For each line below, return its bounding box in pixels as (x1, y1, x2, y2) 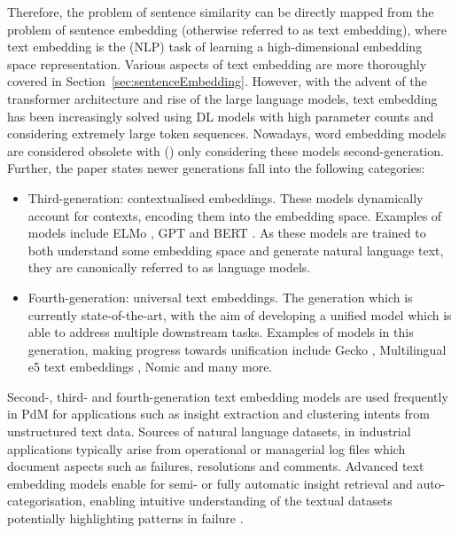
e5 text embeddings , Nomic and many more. (27, 357, 273, 376)
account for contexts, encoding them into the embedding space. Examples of (27, 206, 442, 224)
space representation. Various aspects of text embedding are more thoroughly (7, 54, 427, 73)
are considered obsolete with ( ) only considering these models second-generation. (7, 141, 444, 160)
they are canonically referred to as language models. (27, 258, 311, 277)
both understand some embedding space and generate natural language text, (27, 240, 444, 259)
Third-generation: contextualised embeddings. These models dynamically (27, 188, 424, 207)
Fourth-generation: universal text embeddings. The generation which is (27, 287, 413, 306)
